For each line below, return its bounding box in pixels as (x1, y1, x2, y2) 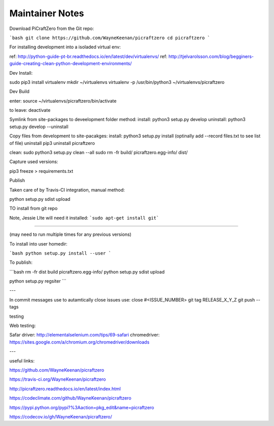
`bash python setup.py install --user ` (9, 250, 112, 256)
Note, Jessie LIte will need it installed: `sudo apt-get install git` (9, 215, 159, 221)
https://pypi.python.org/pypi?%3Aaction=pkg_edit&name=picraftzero (9, 404, 154, 410)
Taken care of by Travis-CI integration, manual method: (9, 187, 125, 193)
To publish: (9, 259, 33, 265)
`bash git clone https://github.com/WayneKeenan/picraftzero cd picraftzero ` (9, 35, 211, 41)
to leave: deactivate (9, 107, 51, 113)
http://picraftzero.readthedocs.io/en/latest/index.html (9, 385, 121, 391)
